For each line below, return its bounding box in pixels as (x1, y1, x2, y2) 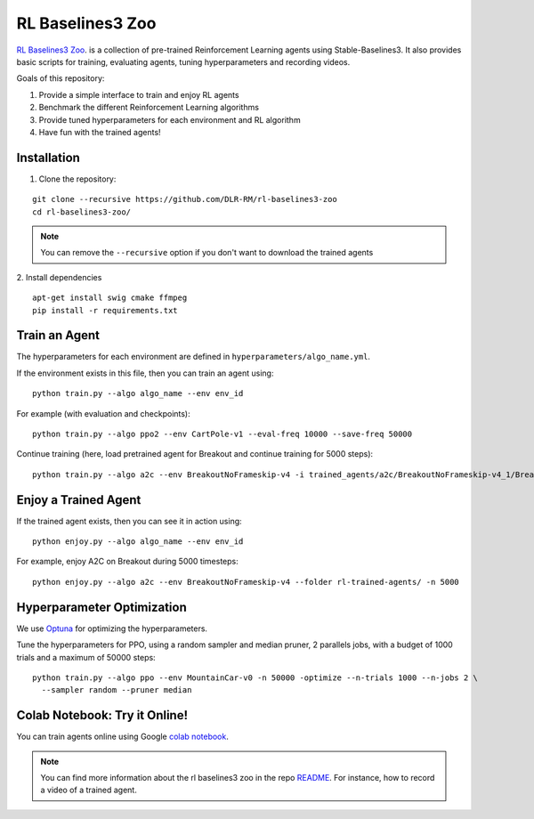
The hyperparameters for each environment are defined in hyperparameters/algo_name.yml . (16, 352, 371, 362)
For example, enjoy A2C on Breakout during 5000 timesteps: (16, 556, 239, 567)
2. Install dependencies (16, 272, 102, 282)
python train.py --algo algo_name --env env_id (32, 388, 244, 399)
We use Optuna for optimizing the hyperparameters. (16, 623, 208, 634)
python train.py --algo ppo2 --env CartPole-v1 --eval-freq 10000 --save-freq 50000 (32, 429, 413, 439)
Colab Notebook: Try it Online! (16, 708, 189, 723)
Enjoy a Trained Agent (16, 492, 142, 507)
